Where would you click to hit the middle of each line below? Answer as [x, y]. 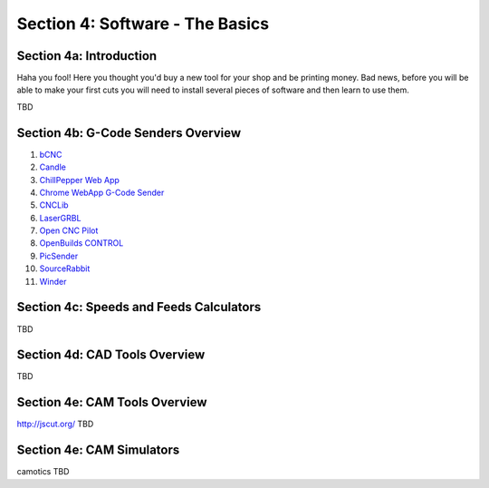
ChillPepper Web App [79, 180]
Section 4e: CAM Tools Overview [112, 402]
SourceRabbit [65, 268]
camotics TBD [43, 472]
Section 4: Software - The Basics [143, 24]
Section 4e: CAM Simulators [98, 450]
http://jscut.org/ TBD [55, 424]
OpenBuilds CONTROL [81, 243]
